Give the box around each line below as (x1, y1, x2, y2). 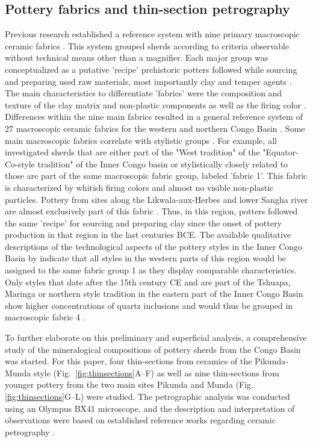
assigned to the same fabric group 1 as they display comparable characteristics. (5, 264, 297, 276)
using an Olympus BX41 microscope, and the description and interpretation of (5, 402, 295, 414)
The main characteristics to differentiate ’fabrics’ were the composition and (5, 87, 282, 99)
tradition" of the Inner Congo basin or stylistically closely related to (37, 157, 288, 170)
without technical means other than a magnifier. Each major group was (5, 51, 268, 64)
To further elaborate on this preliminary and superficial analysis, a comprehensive (5, 331, 307, 344)
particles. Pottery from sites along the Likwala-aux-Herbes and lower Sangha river (5, 193, 308, 205)
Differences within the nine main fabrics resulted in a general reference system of (5, 110, 303, 123)
